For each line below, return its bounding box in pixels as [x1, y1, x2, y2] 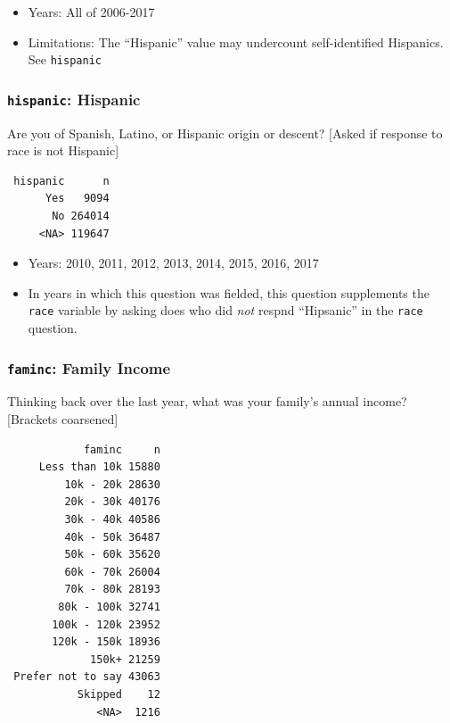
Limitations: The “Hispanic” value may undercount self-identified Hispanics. [28, 32, 444, 51]
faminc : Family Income [7, 356, 171, 378]
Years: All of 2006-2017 [28, 3, 155, 21]
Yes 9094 [45, 192, 110, 205]
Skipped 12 [77, 687, 160, 701]
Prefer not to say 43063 [13, 670, 160, 684]
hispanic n [13, 174, 110, 187]
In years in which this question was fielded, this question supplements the [28, 283, 430, 302]
